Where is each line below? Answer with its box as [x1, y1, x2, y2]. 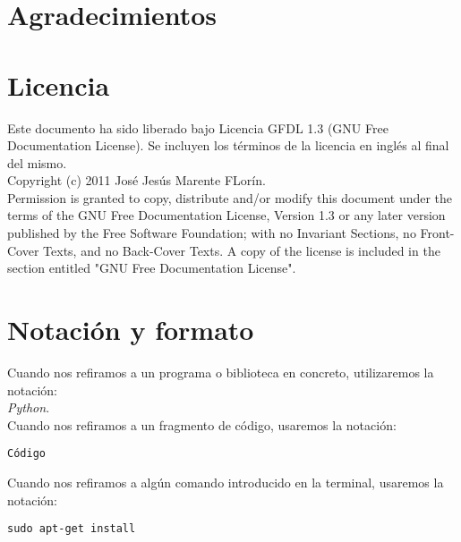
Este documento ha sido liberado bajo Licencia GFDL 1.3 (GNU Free [7, 118, 388, 137]
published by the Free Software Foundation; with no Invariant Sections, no [7, 224, 416, 242]
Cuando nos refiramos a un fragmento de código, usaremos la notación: [7, 415, 397, 434]
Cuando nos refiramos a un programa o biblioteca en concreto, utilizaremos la [7, 362, 434, 381]
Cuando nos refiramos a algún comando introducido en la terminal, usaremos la [7, 473, 444, 491]
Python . [7, 398, 50, 417]
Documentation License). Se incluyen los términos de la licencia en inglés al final [7, 136, 449, 155]
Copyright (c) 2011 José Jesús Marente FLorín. [7, 171, 266, 190]
